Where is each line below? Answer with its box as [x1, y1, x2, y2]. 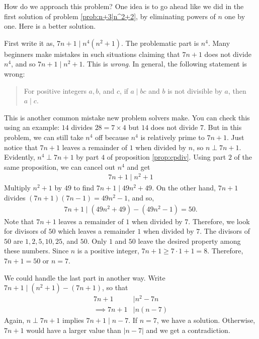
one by [224, 11, 245, 21]
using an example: [4, 122, 60, 132]
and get [127, 161, 150, 172]
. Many [208, 37, 230, 48]
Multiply [4, 182, 31, 193]
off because [95, 131, 129, 142]
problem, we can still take [4, 131, 83, 142]
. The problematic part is [121, 37, 199, 48]
